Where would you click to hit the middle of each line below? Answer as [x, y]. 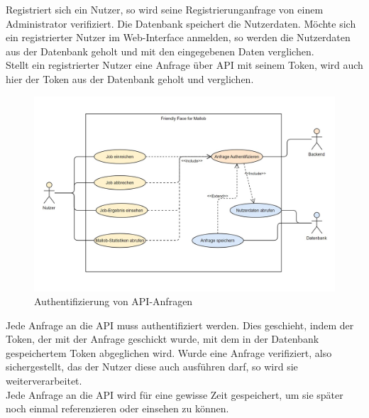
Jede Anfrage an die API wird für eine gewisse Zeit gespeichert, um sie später [175, 394]
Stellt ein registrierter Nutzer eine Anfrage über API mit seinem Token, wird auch [184, 65]
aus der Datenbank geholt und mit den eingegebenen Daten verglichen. [160, 51]
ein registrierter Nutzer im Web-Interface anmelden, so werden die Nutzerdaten [178, 37]
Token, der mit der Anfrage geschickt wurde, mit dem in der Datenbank [163, 339]
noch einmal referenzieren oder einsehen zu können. [117, 408]
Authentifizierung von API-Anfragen [114, 301]
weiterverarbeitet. [44, 381]
